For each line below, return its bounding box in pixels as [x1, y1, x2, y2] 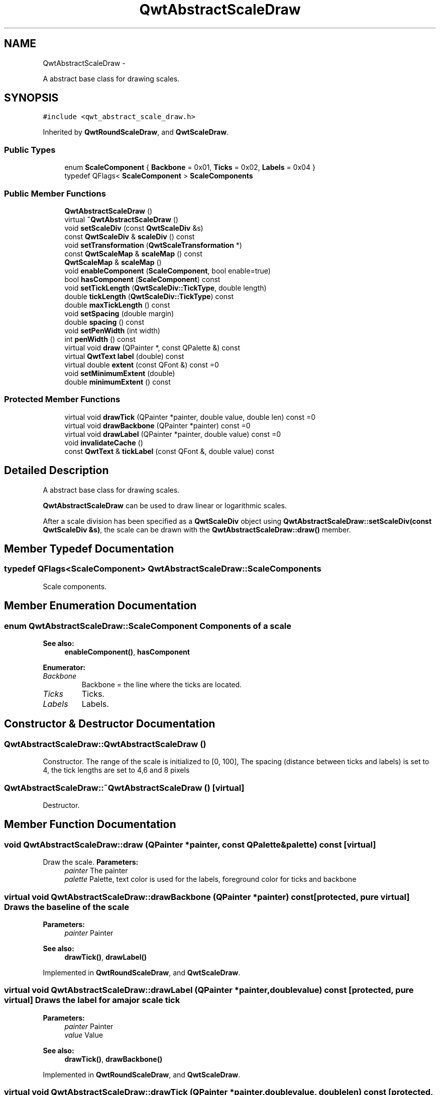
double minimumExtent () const [64, 377, 171, 386]
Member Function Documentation [4, 818, 176, 831]
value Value [64, 1030, 103, 1039]
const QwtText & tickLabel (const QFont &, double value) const [64, 446, 274, 455]
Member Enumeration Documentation [4, 599, 197, 612]
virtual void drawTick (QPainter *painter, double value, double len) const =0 [64, 412, 316, 421]
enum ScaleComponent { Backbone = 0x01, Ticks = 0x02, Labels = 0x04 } [64, 163, 315, 172]
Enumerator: [43, 663, 86, 672]
